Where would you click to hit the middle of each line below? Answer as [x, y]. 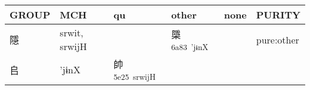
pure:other [278, 39]
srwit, [72, 32]
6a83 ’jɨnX [190, 46]
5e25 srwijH [134, 77]
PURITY [278, 15]
